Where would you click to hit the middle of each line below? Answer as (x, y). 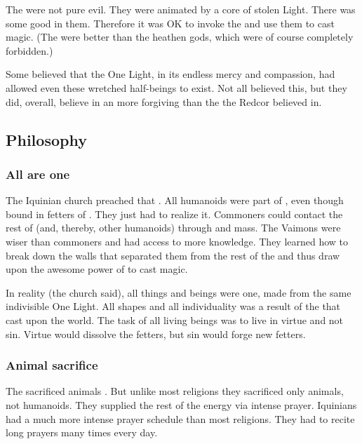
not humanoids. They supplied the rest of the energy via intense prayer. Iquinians (181, 404)
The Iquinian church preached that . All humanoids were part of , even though (175, 200)
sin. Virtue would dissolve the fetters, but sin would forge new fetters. (156, 334)
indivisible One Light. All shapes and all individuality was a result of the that (173, 306)
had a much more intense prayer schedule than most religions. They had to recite (180, 418)
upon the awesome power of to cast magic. (97, 269)
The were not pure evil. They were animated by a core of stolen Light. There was (181, 9)
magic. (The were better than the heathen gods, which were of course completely (180, 37)
